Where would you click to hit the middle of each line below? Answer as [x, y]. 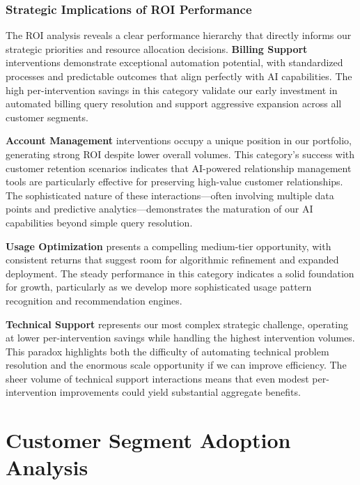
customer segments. [47, 117]
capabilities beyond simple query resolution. [99, 222]
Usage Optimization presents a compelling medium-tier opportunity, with [169, 246]
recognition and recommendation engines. [94, 300]
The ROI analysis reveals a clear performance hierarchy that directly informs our [179, 35]
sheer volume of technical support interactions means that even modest [157, 378]
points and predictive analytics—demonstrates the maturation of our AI [159, 209]
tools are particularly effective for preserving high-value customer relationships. [174, 182]
